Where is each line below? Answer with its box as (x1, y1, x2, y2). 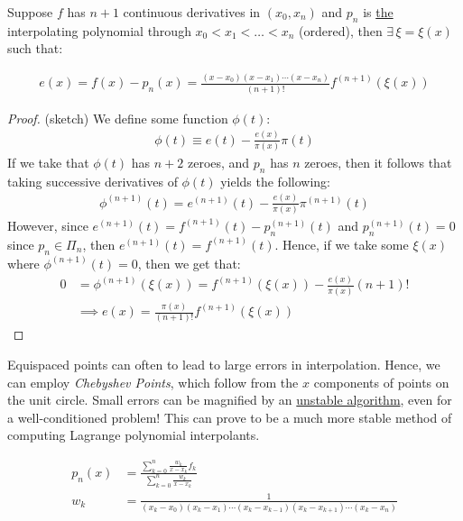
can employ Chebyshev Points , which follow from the (7, 372, 299, 391)
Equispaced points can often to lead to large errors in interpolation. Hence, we (7, 355, 440, 374)
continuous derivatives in (123, 3, 261, 21)
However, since (7, 215, 88, 234)
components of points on (313, 372, 449, 391)
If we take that (7, 152, 89, 171)
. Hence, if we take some (274, 234, 409, 253)
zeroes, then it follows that (304, 152, 452, 171)
